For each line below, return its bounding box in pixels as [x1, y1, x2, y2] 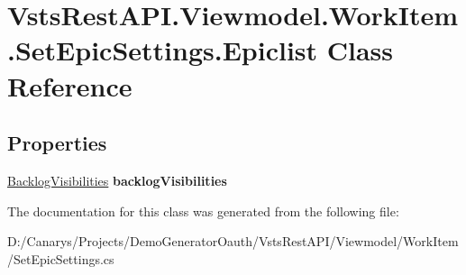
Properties [7, 129, 107, 157]
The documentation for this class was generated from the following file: [7, 201, 399, 220]
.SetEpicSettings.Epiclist [7, 32, 318, 69]
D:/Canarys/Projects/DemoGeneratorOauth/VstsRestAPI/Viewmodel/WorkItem [7, 232, 459, 251]
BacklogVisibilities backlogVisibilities [7, 170, 227, 189]
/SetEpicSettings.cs [7, 249, 114, 268]
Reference [7, 67, 132, 104]
